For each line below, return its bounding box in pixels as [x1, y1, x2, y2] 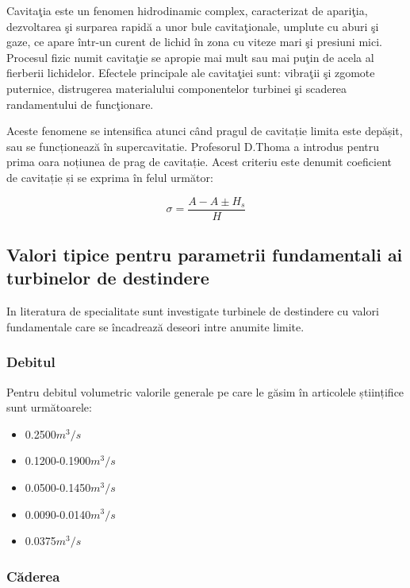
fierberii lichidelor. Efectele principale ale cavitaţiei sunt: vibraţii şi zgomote [6, 64, 375, 81]
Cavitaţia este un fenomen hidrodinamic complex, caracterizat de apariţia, [6, 2, 368, 18]
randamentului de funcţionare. [6, 95, 154, 112]
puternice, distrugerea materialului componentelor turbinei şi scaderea [6, 79, 347, 96]
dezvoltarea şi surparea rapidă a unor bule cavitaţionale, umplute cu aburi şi [6, 17, 379, 34]
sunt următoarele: [6, 399, 92, 416]
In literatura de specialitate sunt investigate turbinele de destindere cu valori [6, 303, 379, 319]
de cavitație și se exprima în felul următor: [6, 168, 213, 185]
